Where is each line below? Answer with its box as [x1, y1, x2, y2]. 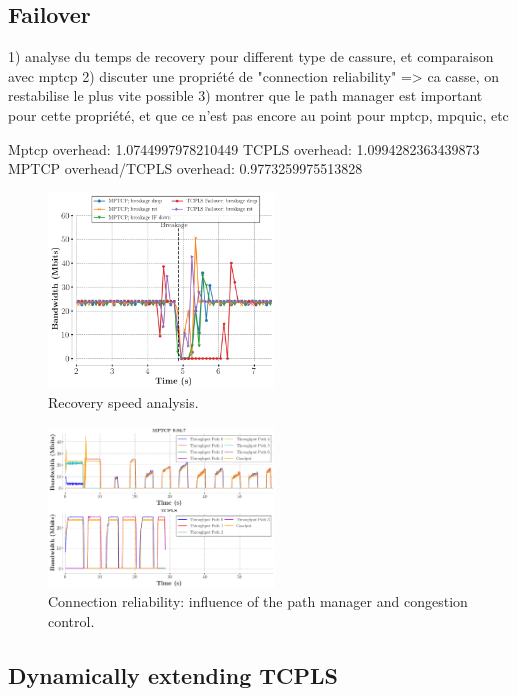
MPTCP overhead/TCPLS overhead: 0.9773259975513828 [8, 158, 363, 179]
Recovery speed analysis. [48, 392, 199, 413]
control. [48, 610, 95, 631]
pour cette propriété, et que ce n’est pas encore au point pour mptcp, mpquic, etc [8, 104, 509, 125]
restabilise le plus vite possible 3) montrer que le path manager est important [8, 85, 483, 106]
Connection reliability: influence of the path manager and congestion [48, 591, 468, 612]
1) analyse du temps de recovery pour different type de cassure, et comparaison [8, 46, 494, 67]
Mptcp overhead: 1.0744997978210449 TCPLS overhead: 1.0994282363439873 [8, 138, 480, 159]
